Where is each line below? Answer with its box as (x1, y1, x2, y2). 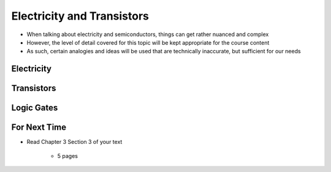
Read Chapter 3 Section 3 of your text (26, 138, 123, 146)
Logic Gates (11, 103, 58, 113)
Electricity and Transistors (11, 9, 150, 23)
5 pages (57, 152, 78, 159)
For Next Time (11, 122, 67, 133)
